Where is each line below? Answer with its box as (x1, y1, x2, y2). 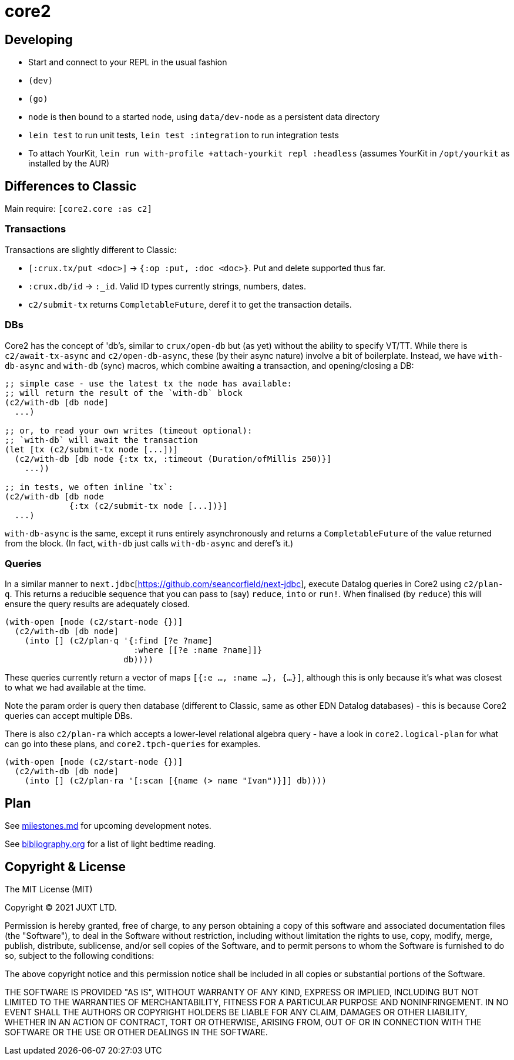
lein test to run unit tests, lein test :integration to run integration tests (28, 130, 339, 141)
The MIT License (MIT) (5, 884, 93, 894)
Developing (5, 32, 73, 47)
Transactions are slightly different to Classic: (5, 244, 177, 255)
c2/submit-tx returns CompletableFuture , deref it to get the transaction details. (28, 299, 352, 309)
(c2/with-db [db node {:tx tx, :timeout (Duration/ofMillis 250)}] (14, 454, 332, 464)
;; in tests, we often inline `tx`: (5, 482, 173, 492)
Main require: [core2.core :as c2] (5, 204, 152, 214)
